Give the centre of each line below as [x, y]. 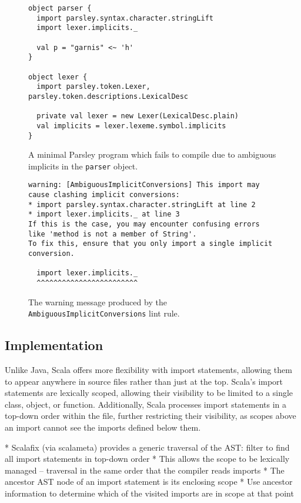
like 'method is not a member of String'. [113, 234]
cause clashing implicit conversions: [104, 195]
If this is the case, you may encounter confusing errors [144, 224]
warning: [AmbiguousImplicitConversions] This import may [144, 185]
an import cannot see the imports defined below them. [103, 427]
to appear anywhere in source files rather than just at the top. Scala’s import [144, 381]
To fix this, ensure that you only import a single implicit [150, 244]
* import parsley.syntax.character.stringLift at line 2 [142, 204]
